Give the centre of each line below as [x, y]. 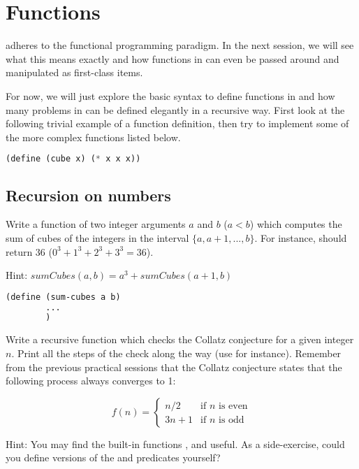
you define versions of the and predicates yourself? [113, 457]
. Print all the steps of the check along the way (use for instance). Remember [176, 353]
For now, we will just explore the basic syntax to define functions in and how [170, 95]
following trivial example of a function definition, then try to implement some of [177, 123]
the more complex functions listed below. [93, 137]
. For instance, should [301, 237]
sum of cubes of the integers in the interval [97, 237]
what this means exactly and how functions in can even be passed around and [173, 58]
